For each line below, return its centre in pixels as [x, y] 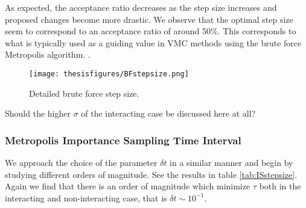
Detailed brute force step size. [84, 93]
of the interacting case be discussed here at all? [168, 113]
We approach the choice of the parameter [81, 163]
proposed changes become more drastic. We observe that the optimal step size [149, 19]
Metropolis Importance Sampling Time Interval [123, 140]
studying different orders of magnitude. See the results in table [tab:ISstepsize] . [151, 174]
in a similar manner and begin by [231, 163]
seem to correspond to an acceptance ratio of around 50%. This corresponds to [151, 31]
